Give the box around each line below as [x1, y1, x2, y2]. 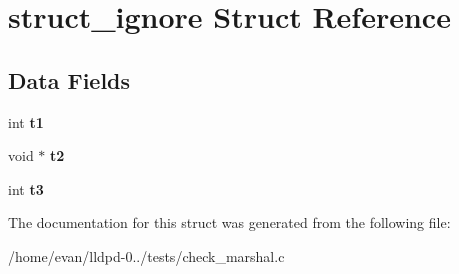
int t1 [8, 111, 44, 132]
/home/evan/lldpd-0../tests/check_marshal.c [8, 245, 285, 266]
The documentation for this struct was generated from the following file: [8, 212, 451, 233]
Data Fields [8, 64, 131, 95]
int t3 [8, 178, 44, 199]
